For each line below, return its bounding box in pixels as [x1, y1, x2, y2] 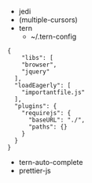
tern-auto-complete [18, 158, 83, 166]
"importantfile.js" [21, 88, 86, 96]
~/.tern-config [30, 32, 77, 41]
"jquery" [21, 68, 50, 76]
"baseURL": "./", [28, 116, 86, 124]
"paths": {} [28, 123, 68, 131]
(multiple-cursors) [18, 15, 78, 24]
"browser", [21, 61, 57, 69]
